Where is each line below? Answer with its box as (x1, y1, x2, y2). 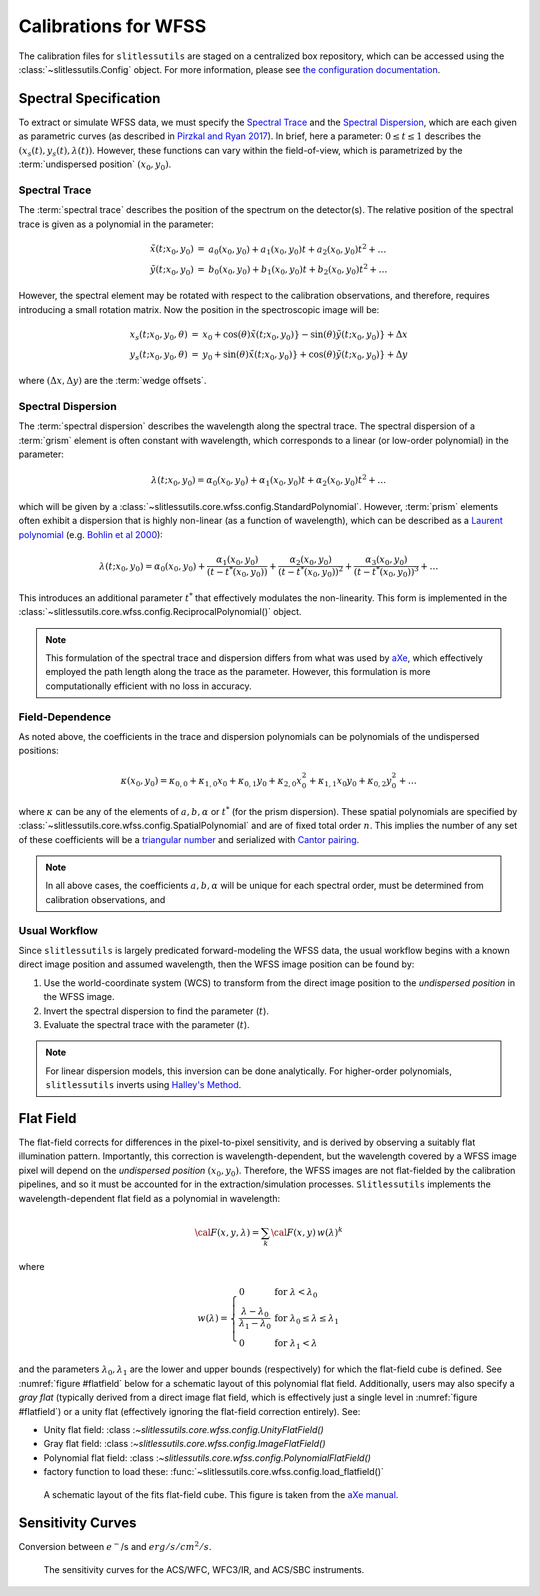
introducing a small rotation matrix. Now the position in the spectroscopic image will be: (18, 303, 380, 315)
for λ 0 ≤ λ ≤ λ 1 (274, 1312, 340, 1326)
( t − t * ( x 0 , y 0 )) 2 (278, 564, 344, 580)
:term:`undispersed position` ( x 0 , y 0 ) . (18, 158, 172, 172)
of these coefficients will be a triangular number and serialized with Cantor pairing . (18, 833, 360, 845)
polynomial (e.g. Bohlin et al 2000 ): (18, 528, 164, 540)
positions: (18, 745, 59, 757)
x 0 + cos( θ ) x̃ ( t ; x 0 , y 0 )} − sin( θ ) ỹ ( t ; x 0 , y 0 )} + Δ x (201, 328, 409, 342)
